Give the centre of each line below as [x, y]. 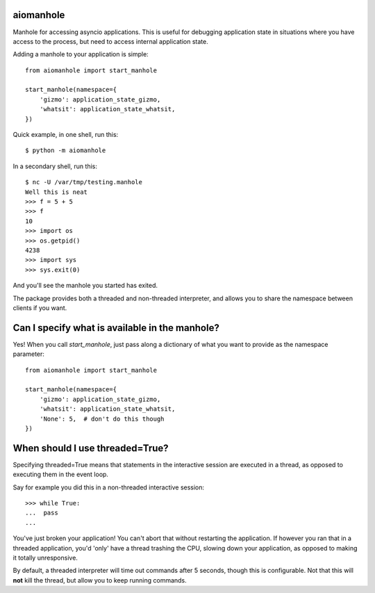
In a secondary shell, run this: [55, 166]
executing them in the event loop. [61, 474]
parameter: [29, 354]
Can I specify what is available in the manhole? [116, 328]
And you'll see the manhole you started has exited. [85, 286]
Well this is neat [57, 192]
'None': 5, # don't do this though [102, 419]
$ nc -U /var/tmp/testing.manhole [84, 182]
